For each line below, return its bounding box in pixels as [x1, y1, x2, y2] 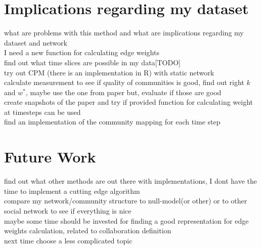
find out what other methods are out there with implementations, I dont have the [4, 176, 257, 186]
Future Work [4, 146, 96, 167]
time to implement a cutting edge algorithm [4, 185, 140, 196]
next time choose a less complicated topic [4, 235, 133, 245]
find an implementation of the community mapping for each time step [4, 116, 221, 127]
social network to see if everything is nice [4, 205, 132, 216]
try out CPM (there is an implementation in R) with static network [4, 67, 214, 77]
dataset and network [4, 37, 67, 48]
